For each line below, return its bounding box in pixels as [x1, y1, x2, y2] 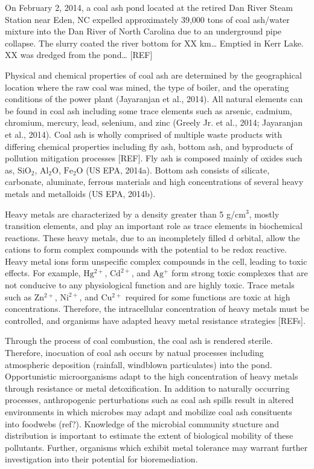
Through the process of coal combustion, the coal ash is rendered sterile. [5, 334, 273, 347]
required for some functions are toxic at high [125, 290, 290, 303]
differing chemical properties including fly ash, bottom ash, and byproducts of [5, 140, 293, 152]
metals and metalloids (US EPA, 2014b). [5, 187, 156, 199]
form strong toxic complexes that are [171, 267, 308, 279]
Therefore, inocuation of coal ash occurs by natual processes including [5, 346, 264, 359]
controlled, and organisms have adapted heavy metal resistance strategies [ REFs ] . [5, 314, 306, 326]
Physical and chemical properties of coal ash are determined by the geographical [5, 68, 302, 81]
